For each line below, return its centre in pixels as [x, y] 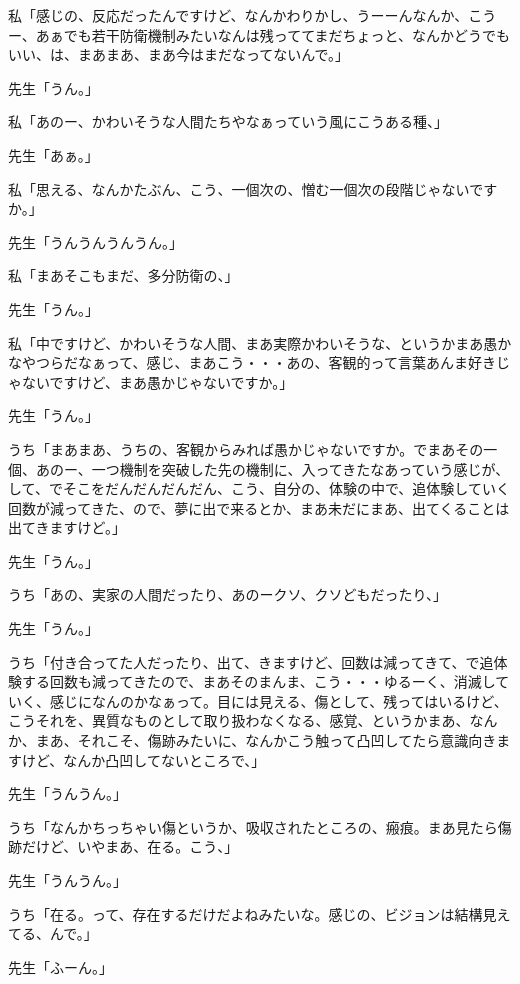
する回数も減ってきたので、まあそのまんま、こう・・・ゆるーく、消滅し [258, 681]
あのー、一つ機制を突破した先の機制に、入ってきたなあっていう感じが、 [272, 468]
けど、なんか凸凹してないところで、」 [143, 759]
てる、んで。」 [53, 933]
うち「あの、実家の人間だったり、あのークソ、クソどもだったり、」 [228, 594]
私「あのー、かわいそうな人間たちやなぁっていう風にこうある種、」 [228, 121]
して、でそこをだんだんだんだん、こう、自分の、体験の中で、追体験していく [259, 488]
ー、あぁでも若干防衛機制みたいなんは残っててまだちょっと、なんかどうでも [259, 34]
